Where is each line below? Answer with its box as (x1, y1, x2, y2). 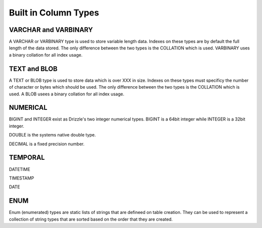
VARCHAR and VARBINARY (9, 26, 93, 34)
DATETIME (9, 166, 31, 172)
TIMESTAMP (9, 175, 34, 181)
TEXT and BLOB (9, 64, 58, 73)
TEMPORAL (9, 153, 45, 162)
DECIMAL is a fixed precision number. (9, 141, 85, 147)
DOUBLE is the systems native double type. (9, 132, 96, 138)
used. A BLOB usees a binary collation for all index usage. (9, 91, 125, 97)
